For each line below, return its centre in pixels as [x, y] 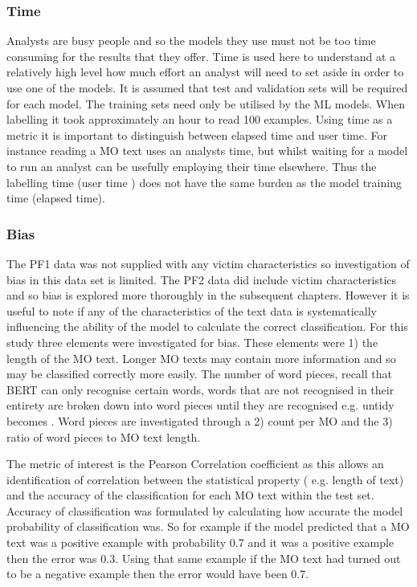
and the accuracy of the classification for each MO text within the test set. [190, 495]
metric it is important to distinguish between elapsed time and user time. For [197, 135]
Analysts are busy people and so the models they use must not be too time [191, 41]
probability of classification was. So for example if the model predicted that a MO [208, 526]
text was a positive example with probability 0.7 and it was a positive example [200, 542]
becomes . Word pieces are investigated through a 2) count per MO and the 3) [200, 420]
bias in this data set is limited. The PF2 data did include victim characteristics [202, 279]
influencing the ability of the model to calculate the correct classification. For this [207, 326]
